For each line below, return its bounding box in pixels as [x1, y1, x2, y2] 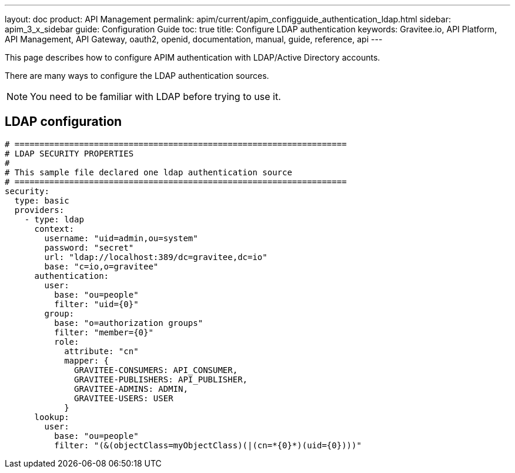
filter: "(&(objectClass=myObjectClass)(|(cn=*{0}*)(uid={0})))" [54, 440, 362, 450]
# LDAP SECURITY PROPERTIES [5, 148, 134, 158]
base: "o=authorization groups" [54, 318, 203, 328]
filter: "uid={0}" [54, 299, 139, 309]
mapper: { [64, 355, 109, 365]
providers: [14, 205, 65, 215]
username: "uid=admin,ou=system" [44, 233, 198, 243]
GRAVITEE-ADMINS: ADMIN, [74, 384, 188, 394]
